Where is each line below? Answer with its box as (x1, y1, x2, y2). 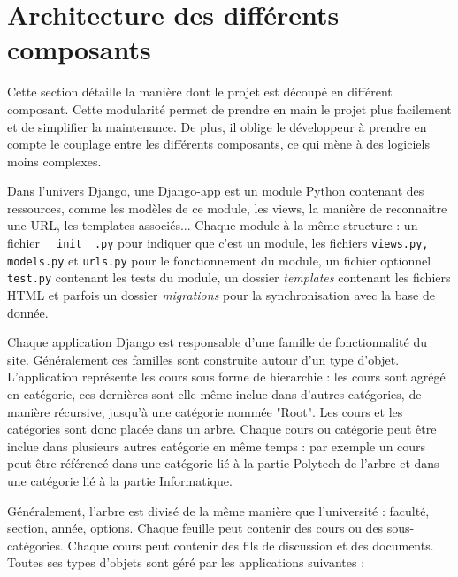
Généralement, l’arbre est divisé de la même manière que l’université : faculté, (7, 501, 430, 519)
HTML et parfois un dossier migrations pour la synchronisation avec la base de (7, 286, 435, 304)
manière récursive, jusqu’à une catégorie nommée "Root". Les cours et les (7, 402, 403, 420)
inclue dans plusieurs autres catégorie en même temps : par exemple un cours (7, 436, 426, 455)
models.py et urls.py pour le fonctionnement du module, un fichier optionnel (7, 250, 431, 269)
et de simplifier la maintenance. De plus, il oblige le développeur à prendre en (7, 117, 427, 135)
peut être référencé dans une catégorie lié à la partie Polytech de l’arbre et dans (7, 454, 439, 473)
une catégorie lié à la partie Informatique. (7, 471, 233, 489)
